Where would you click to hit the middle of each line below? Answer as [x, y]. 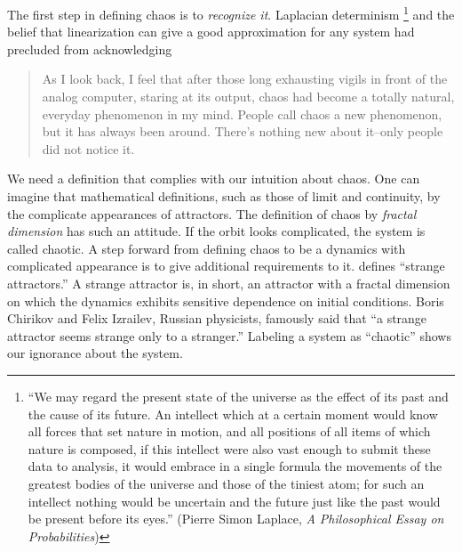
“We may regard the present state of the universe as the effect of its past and [238, 396]
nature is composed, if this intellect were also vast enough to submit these [229, 448]
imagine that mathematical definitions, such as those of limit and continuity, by [224, 196]
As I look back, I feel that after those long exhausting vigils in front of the [245, 79]
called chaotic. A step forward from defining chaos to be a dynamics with [207, 248]
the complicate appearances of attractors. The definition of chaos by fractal [212, 213]
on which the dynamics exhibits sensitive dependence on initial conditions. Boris [226, 300]
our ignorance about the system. [95, 353]
